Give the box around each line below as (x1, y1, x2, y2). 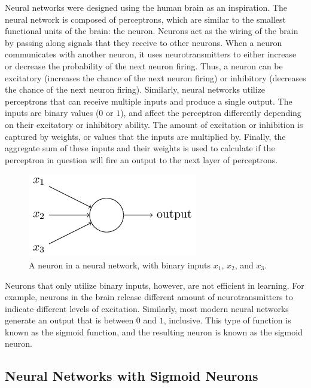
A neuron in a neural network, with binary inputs (29, 258, 211, 271)
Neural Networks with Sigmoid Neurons (5, 366, 258, 385)
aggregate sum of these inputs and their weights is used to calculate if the (5, 142, 275, 154)
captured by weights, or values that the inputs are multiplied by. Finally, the (5, 130, 286, 142)
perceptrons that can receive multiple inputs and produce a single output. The (5, 94, 292, 107)
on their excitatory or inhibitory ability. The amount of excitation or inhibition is (5, 118, 303, 130)
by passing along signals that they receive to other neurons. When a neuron (5, 36, 282, 48)
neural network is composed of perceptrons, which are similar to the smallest (5, 13, 286, 25)
